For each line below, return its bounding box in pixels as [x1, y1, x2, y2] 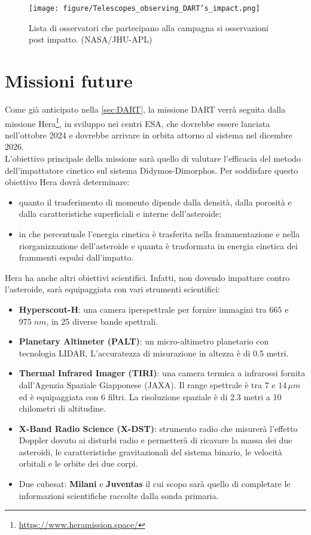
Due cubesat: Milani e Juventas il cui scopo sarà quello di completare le [19, 477, 291, 490]
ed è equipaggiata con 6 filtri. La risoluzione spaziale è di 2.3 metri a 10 [19, 390, 282, 403]
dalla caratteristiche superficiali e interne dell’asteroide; [19, 207, 222, 220]
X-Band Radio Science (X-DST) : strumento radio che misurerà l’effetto [19, 422, 298, 434]
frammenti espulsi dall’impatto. [19, 251, 134, 264]
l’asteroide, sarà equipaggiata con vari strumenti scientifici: [5, 283, 220, 295]
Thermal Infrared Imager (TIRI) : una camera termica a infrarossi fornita [19, 367, 306, 379]
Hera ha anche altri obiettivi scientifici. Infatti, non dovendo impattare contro [5, 271, 290, 283]
